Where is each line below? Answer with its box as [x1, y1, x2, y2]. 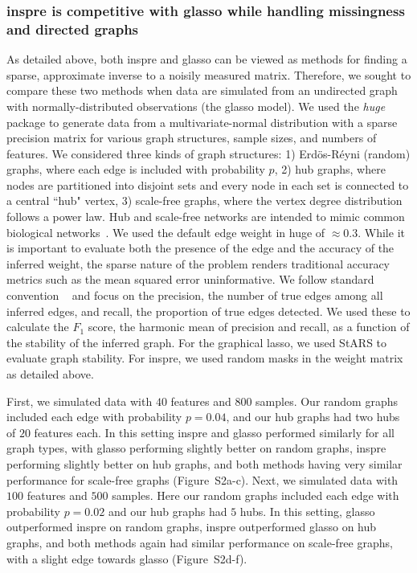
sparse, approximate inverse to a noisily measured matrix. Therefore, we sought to [6, 66, 411, 83]
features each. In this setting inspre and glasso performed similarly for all [34, 424, 395, 440]
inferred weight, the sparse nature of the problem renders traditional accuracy [6, 255, 390, 272]
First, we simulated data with [6, 392, 153, 409]
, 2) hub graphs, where [274, 161, 386, 178]
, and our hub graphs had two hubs [226, 408, 400, 425]
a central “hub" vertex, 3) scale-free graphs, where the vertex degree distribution [6, 192, 403, 209]
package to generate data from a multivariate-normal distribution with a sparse [6, 113, 398, 130]
